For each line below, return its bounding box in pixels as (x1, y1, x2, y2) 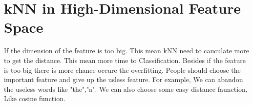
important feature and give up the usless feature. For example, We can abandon (4, 74, 243, 84)
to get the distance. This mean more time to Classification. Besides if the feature (4, 55, 246, 65)
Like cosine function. (4, 93, 65, 104)
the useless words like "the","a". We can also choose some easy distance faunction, (4, 84, 248, 94)
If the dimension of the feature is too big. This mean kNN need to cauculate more (4, 45, 249, 56)
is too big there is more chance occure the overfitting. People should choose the (4, 64, 241, 75)
